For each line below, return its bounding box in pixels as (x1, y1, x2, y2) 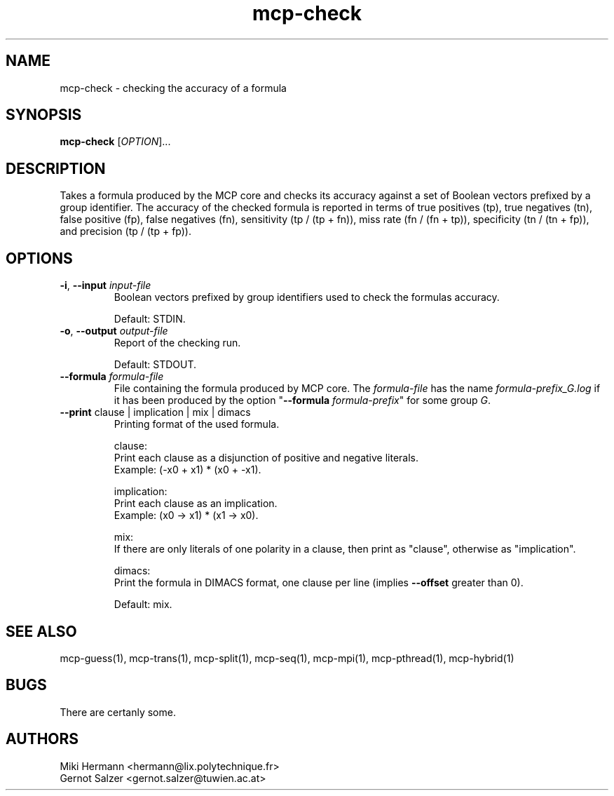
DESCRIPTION (6, 159, 106, 177)
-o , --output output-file (60, 325, 168, 337)
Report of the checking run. (114, 337, 241, 349)
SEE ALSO (6, 622, 77, 640)
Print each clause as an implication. (114, 497, 278, 510)
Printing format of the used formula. (114, 418, 280, 431)
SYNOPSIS (6, 106, 82, 124)
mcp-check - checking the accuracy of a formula (60, 81, 287, 94)
